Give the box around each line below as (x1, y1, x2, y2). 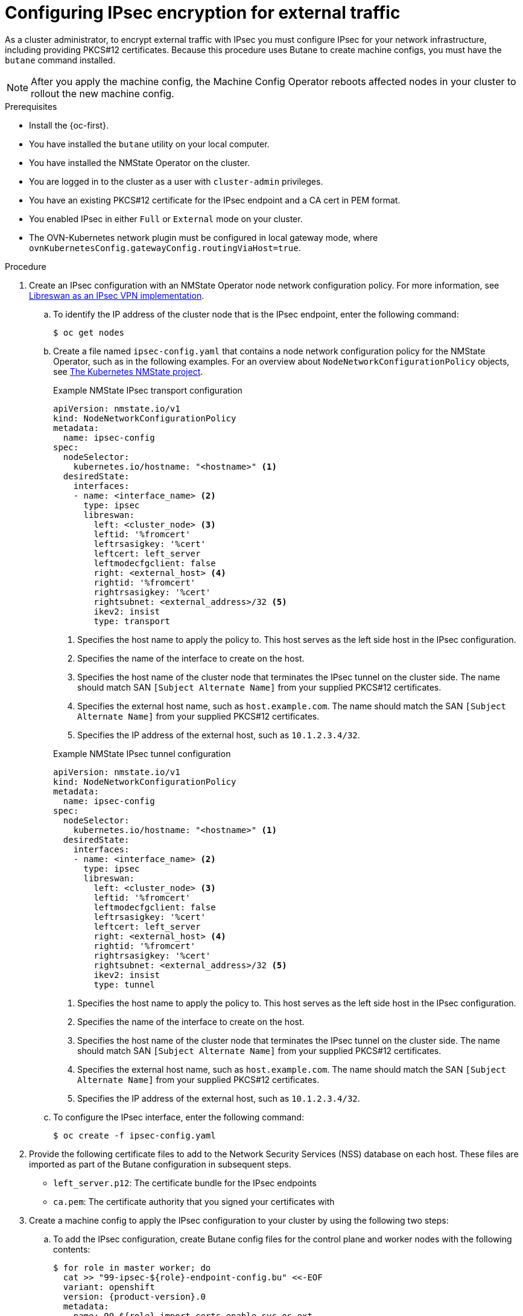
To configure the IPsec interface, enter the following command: (53, 1111, 304, 1122)
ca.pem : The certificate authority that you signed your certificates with (53, 1196, 335, 1207)
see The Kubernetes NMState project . (53, 366, 203, 377)
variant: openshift (63, 1282, 155, 1292)
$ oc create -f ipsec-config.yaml (53, 1130, 216, 1140)
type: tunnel (94, 979, 155, 989)
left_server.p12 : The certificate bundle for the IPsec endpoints (53, 1177, 317, 1188)
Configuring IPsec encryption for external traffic (5, 2, 401, 23)
